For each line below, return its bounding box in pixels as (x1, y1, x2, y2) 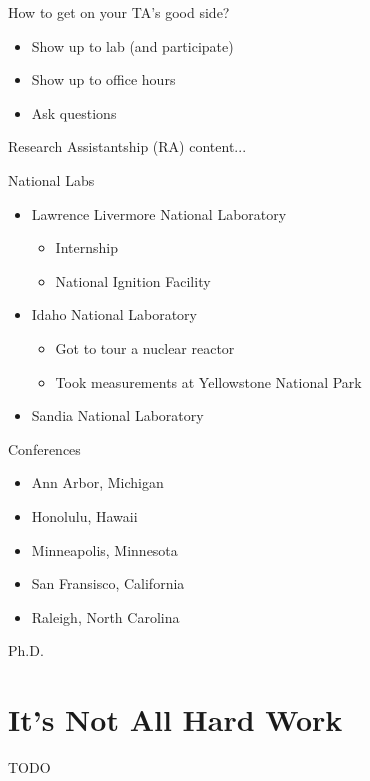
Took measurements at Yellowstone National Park (55, 371, 362, 392)
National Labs (8, 169, 95, 190)
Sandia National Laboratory (31, 405, 204, 426)
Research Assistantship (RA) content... (8, 136, 247, 157)
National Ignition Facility (55, 270, 211, 291)
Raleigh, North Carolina (31, 606, 180, 627)
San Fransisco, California (31, 573, 185, 594)
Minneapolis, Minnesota (31, 539, 178, 560)
